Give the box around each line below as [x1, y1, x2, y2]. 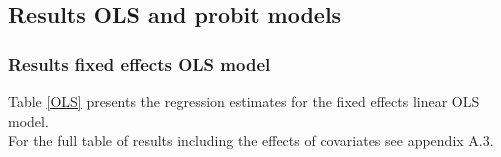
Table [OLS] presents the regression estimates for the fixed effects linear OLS [8, 91, 480, 111]
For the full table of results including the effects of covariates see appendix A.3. [8, 130, 494, 151]
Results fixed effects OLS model [8, 51, 271, 76]
